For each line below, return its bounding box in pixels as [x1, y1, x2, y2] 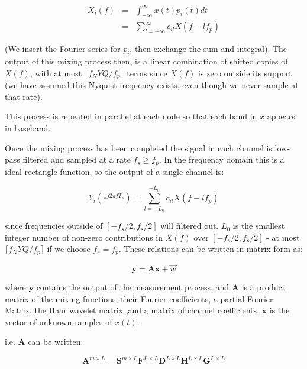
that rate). [5, 90, 43, 102]
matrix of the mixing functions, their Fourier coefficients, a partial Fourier [5, 292, 273, 305]
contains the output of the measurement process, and [36, 281, 230, 293]
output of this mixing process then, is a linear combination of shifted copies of [5, 55, 288, 67]
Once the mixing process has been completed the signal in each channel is [5, 141, 272, 154]
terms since [127, 66, 167, 79]
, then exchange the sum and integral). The [130, 43, 287, 55]
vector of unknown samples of [5, 315, 112, 328]
